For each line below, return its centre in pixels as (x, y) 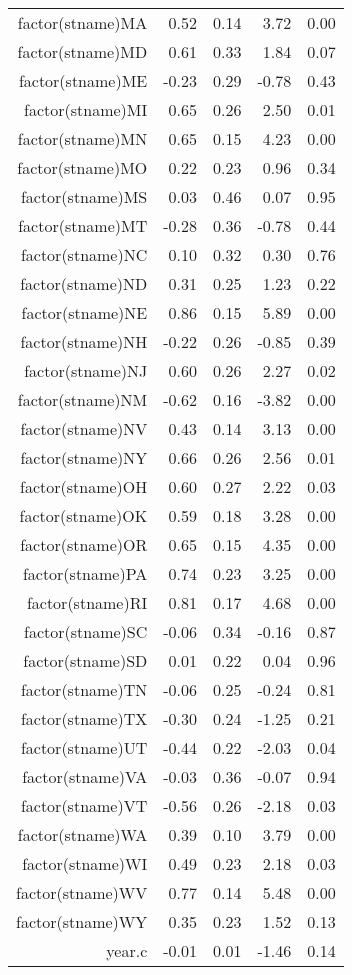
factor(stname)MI (86, 109)
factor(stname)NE (84, 312)
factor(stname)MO (82, 167)
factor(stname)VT (84, 805)
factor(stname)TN (84, 689)
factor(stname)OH (84, 486)
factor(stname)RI (87, 602)
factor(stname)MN (82, 138)
